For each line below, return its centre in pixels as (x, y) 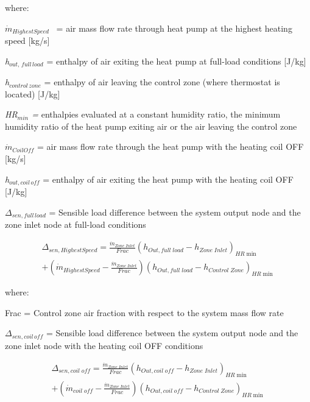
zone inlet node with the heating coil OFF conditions (104, 345)
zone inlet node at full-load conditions (76, 224)
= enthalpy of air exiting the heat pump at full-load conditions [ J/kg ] (176, 61)
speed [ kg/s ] (27, 41)
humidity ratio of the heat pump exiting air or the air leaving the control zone (151, 126)
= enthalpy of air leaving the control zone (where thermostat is (162, 82)
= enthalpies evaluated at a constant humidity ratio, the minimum (156, 114)
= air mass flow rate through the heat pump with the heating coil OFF (170, 146)
